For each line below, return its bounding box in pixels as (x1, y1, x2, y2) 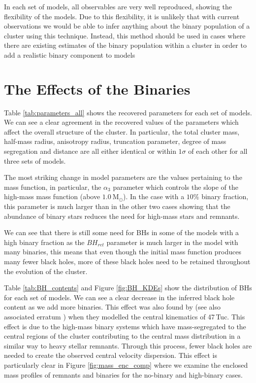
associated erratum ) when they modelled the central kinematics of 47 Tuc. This (4, 311, 245, 321)
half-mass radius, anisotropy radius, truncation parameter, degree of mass (4, 136, 226, 146)
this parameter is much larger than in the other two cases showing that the (4, 201, 230, 211)
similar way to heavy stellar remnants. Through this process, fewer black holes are (4, 340, 252, 350)
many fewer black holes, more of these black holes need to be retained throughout (4, 256, 251, 266)
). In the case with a (123, 191, 185, 202)
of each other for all (188, 146, 248, 156)
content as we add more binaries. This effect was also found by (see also (4, 302, 221, 312)
